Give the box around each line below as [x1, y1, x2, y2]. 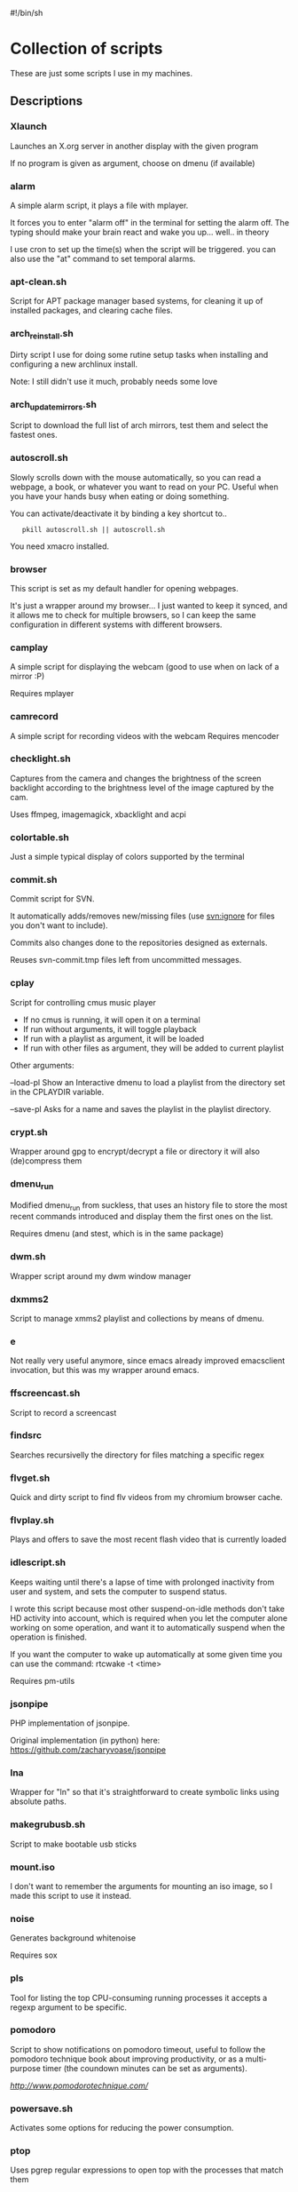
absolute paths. [10, 1796, 67, 1807]
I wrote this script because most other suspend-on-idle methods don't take [10, 1603, 285, 1614]
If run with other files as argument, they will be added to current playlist [22, 1043, 285, 1053]
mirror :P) [10, 671, 45, 682]
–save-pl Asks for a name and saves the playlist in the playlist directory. [10, 1103, 271, 1114]
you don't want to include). [10, 920, 109, 931]
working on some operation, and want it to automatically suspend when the [10, 1622, 286, 1632]
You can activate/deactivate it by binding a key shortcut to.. [10, 508, 227, 519]
